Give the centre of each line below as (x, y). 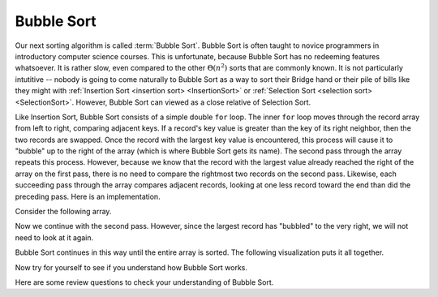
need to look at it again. (54, 237)
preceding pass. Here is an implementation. (88, 196)
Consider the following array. (63, 212)
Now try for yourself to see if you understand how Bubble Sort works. (131, 267)
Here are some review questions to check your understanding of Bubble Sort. (144, 282)
